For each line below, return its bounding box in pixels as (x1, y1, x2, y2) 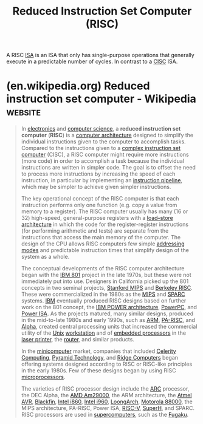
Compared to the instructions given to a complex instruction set (21, 145, 181, 152)
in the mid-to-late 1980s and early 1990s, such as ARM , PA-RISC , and (21, 316, 196, 324)
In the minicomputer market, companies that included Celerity (21, 347, 176, 355)
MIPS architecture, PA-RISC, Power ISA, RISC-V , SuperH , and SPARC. (21, 405, 195, 412)
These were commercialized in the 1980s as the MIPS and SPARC (21, 290, 185, 298)
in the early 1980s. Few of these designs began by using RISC (21, 367, 176, 374)
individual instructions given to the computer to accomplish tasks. (21, 138, 187, 145)
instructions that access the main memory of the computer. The (21, 234, 181, 241)
